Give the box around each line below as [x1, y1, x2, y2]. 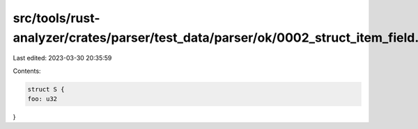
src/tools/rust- [13, 10, 100, 26]
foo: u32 [27, 95, 58, 103]
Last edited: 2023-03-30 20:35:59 [13, 54, 112, 62]
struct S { [27, 85, 65, 93]
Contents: [13, 67, 41, 75]
